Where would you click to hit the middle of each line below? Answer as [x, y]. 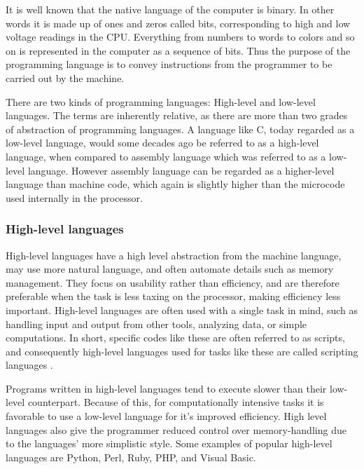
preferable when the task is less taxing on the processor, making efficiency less [173, 296]
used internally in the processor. [74, 197]
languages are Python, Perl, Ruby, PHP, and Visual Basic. [131, 457]
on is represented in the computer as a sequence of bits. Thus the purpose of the [178, 50]
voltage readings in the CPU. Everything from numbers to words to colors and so [180, 37]
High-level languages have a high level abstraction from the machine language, [174, 255]
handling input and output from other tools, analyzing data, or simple [156, 324]
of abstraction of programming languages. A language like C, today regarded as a [180, 129]
